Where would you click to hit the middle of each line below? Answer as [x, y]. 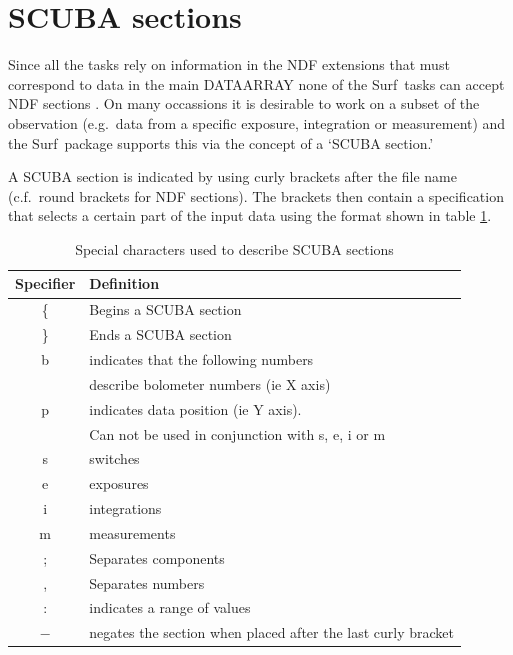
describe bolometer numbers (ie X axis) [210, 383]
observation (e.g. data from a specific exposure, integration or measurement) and [257, 122]
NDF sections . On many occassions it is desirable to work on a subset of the [244, 103]
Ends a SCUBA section [160, 334]
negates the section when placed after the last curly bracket [272, 632]
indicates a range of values [170, 607]
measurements [132, 532]
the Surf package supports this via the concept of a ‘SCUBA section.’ [221, 142]
